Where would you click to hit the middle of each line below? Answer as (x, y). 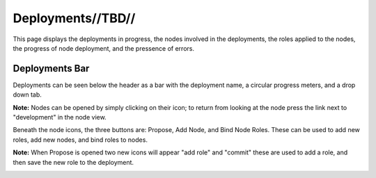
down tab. (27, 95)
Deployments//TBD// (74, 18)
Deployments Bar (51, 68)
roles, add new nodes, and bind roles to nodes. (80, 140)
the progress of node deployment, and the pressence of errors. (104, 48)
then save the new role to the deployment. (73, 162)
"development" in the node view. (60, 118)
